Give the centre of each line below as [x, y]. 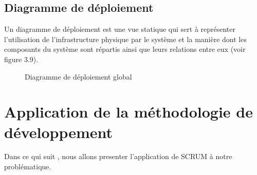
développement [59, 132]
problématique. [28, 167]
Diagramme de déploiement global [78, 76]
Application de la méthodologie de [128, 112]
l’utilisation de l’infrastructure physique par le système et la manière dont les [125, 39]
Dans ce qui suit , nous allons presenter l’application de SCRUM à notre [118, 156]
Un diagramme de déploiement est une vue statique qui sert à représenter [120, 29]
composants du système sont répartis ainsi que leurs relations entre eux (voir [125, 49]
